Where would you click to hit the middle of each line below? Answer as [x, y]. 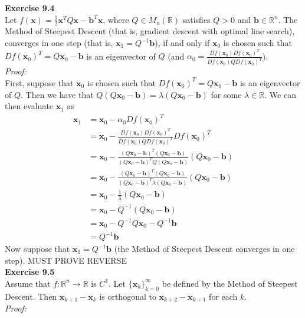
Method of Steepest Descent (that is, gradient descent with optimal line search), [150, 31]
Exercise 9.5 [30, 272]
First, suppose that [39, 82]
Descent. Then [31, 296]
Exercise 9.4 [30, 8]
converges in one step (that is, [59, 43]
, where [116, 19]
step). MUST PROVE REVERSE [66, 260]
